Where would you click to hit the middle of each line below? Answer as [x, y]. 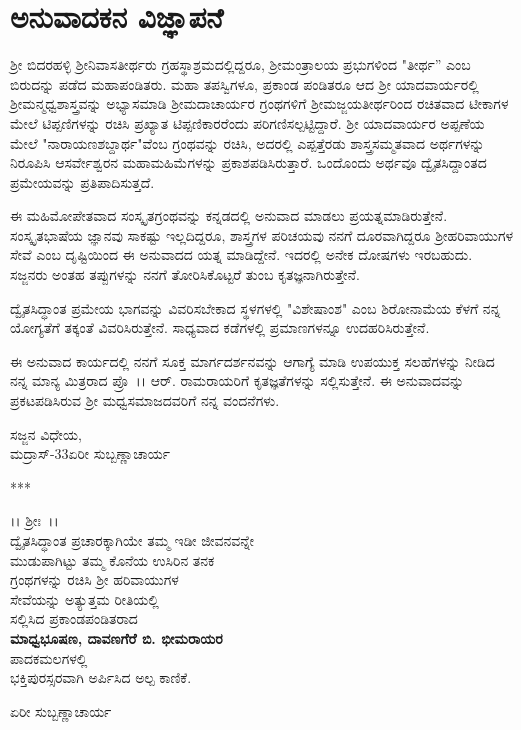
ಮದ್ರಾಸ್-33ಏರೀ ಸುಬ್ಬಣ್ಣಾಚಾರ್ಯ [90, 453]
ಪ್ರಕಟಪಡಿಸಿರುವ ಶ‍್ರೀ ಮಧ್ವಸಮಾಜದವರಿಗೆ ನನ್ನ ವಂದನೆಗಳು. [145, 400]
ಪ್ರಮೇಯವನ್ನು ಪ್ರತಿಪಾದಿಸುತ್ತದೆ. [82, 181]
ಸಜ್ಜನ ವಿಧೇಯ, [46, 433]
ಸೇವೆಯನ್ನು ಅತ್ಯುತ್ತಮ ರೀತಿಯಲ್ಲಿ [84, 598]
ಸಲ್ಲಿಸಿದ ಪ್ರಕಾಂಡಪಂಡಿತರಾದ [74, 618]
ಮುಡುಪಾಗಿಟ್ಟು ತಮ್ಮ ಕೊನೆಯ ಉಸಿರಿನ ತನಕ [112, 559]
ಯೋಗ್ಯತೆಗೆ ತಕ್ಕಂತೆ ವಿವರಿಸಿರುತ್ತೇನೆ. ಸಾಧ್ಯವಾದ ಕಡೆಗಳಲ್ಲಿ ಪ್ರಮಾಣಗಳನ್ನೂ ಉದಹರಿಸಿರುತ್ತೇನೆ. [220, 327]
